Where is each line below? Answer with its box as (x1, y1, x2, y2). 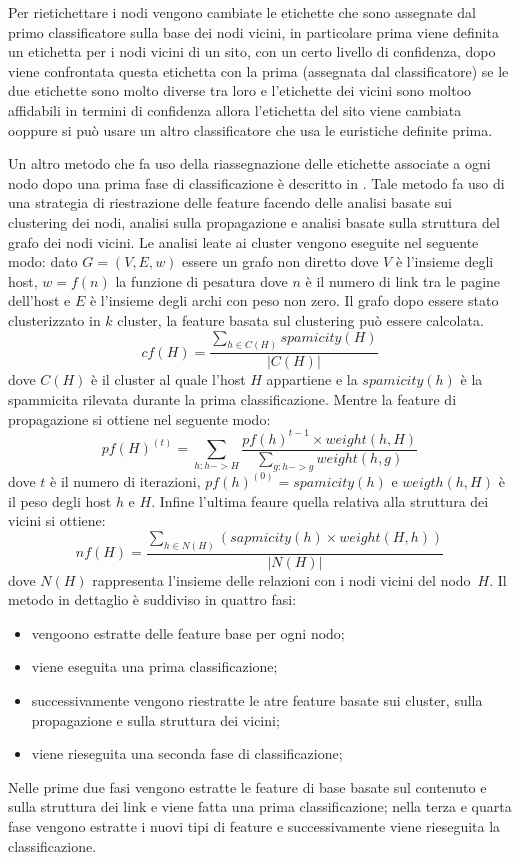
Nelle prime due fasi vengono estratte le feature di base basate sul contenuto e (8, 776, 487, 797)
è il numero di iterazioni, (50, 470, 201, 491)
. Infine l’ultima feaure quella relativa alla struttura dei (151, 490, 489, 511)
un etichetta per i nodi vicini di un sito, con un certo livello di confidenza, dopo (8, 41, 496, 62)
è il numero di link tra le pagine (305, 270, 501, 291)
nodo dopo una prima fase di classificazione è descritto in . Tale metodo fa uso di (8, 172, 505, 193)
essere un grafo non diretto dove (182, 251, 379, 272)
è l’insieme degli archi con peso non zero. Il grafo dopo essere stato (89, 290, 499, 311)
